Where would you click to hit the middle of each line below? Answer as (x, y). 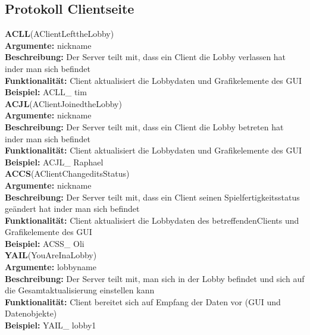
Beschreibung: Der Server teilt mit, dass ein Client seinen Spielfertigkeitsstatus (152, 197)
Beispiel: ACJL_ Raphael (54, 162)
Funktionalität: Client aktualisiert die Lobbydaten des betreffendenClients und (152, 220)
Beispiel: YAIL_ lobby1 (51, 325)
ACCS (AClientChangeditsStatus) (67, 173)
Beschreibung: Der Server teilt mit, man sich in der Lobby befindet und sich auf (155, 278)
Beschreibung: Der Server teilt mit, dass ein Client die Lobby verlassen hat (145, 57)
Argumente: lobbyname (51, 267)
